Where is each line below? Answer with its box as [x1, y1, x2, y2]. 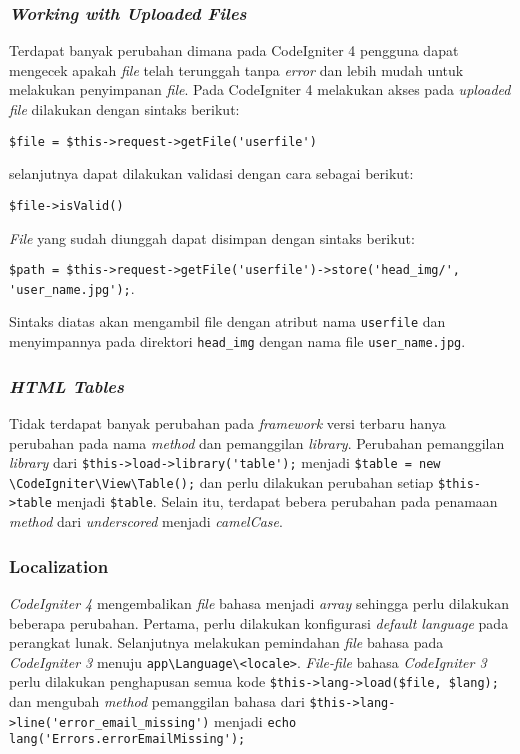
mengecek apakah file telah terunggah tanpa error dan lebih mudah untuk [9, 59, 464, 80]
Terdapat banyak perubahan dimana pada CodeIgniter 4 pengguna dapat [9, 40, 459, 61]
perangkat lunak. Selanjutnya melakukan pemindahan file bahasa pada [9, 632, 444, 653]
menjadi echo [214, 710, 297, 731]
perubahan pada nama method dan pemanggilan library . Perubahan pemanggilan [9, 432, 505, 453]
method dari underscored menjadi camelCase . [9, 511, 283, 532]
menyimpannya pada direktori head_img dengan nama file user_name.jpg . [9, 331, 466, 352]
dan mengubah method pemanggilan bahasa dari [9, 691, 305, 711]
